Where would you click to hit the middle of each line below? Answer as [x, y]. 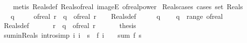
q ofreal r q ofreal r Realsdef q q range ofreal [117, 16]
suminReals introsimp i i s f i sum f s [72, 35]
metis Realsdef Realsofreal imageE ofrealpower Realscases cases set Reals [128, 6]
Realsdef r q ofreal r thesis [70, 25]
